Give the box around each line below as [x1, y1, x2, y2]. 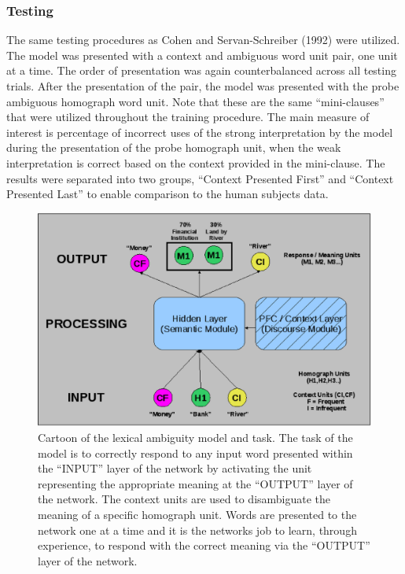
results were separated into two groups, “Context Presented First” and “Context [6, 170, 394, 186]
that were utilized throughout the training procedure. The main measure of [6, 109, 370, 125]
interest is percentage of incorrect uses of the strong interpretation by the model [6, 123, 393, 140]
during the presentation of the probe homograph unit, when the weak [6, 139, 341, 156]
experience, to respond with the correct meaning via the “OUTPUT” [38, 537, 370, 554]
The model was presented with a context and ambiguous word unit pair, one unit [6, 46, 398, 63]
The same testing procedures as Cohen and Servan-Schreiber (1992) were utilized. [6, 31, 400, 48]
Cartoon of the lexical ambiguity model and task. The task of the [38, 429, 353, 445]
